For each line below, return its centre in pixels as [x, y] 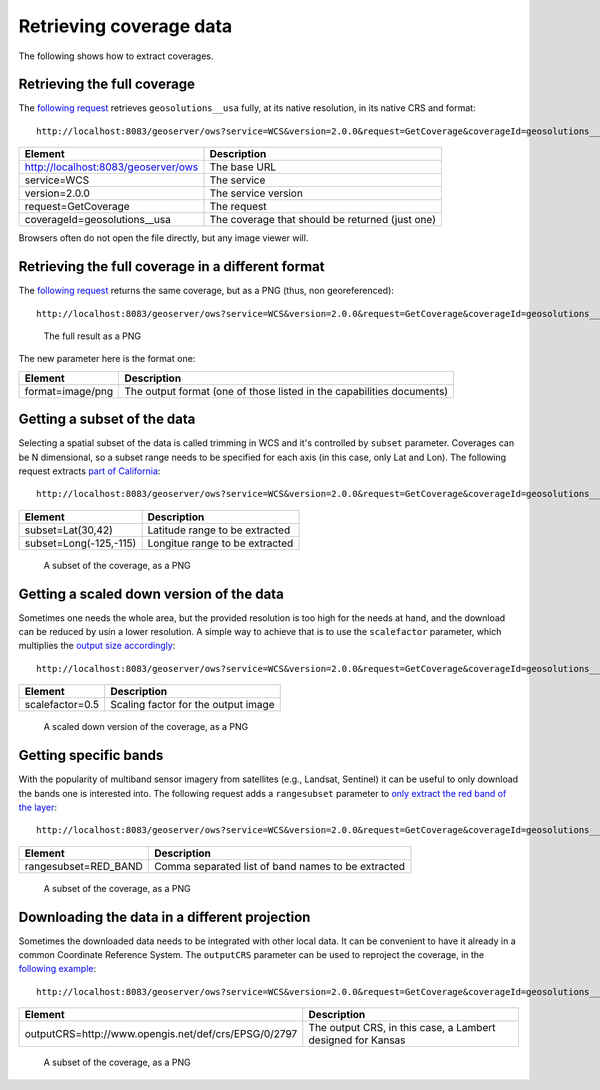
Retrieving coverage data [125, 26]
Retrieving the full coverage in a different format [171, 266]
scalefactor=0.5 [62, 705]
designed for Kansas [357, 1040]
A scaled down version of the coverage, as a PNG [146, 727]
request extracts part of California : [89, 471]
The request [238, 207]
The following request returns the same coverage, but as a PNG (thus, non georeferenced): [206, 291]
